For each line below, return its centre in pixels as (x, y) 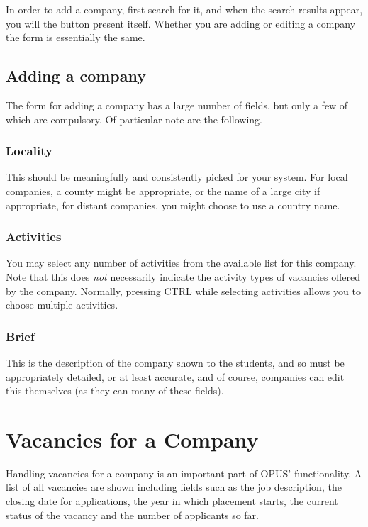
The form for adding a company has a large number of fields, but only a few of (177, 105)
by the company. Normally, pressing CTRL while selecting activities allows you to (183, 290)
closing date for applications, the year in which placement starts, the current (172, 501)
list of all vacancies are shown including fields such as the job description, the (174, 487)
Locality (29, 151)
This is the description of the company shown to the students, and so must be (175, 362)
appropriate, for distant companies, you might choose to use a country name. (173, 205)
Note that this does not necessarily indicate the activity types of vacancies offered (183, 276)
